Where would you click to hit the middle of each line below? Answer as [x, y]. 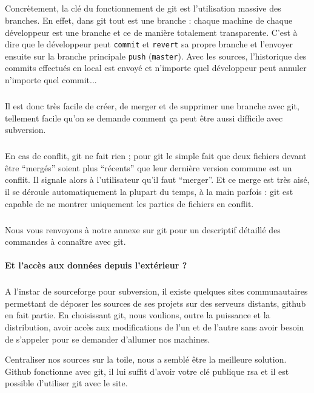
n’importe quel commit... [51, 80]
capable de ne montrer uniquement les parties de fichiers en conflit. [129, 203]
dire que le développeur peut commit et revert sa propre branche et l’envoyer [149, 44]
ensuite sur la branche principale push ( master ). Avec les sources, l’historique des [156, 56]
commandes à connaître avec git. [65, 241]
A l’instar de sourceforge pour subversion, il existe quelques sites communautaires [156, 291]
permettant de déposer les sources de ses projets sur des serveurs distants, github [155, 303]
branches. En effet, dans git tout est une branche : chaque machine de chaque [149, 20]
